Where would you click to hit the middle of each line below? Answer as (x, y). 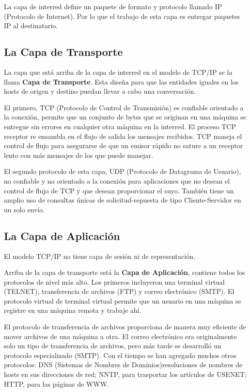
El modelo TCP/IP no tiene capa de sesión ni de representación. (100, 256)
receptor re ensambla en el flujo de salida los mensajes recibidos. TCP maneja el (123, 136)
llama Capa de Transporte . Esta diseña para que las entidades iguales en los (121, 81)
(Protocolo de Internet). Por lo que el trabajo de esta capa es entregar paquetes (122, 16)
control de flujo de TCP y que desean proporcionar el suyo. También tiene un (119, 190)
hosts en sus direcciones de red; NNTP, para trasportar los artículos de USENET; (125, 374)
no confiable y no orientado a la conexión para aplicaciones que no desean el (117, 180)
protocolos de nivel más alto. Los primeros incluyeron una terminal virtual (114, 281)
